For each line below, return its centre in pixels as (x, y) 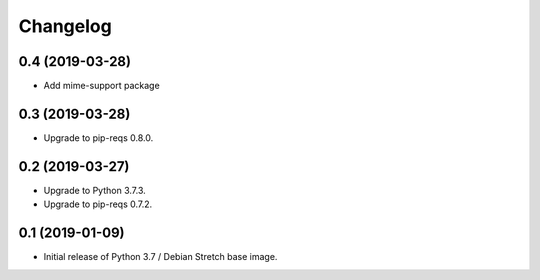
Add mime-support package (101, 86)
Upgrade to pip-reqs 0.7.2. (98, 204)
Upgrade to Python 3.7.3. (94, 190)
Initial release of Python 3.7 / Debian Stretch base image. (160, 257)
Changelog (65, 26)
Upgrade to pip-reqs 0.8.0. (98, 137)
